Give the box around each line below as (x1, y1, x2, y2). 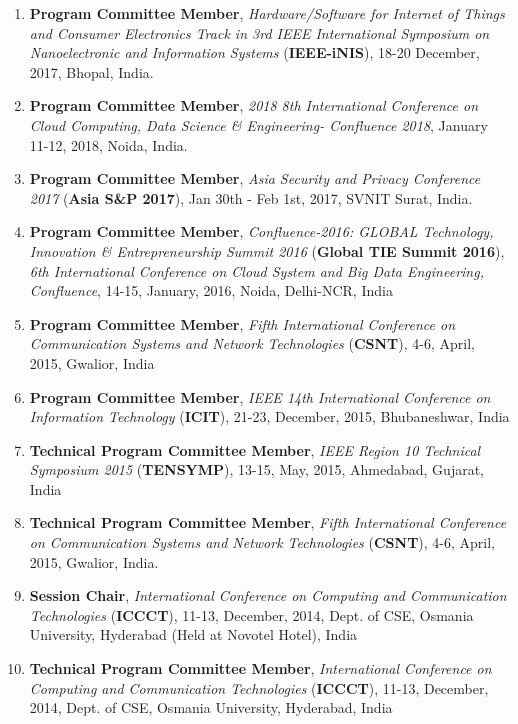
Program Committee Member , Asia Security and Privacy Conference (29, 168, 481, 189)
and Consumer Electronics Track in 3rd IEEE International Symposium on (29, 22, 490, 43)
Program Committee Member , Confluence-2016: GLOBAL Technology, (29, 221, 494, 242)
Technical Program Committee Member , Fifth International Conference (29, 512, 507, 533)
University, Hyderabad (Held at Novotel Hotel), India (29, 624, 358, 645)
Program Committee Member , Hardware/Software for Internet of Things (29, 3, 505, 23)
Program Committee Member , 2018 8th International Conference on (29, 95, 479, 116)
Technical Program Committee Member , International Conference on (29, 658, 492, 679)
